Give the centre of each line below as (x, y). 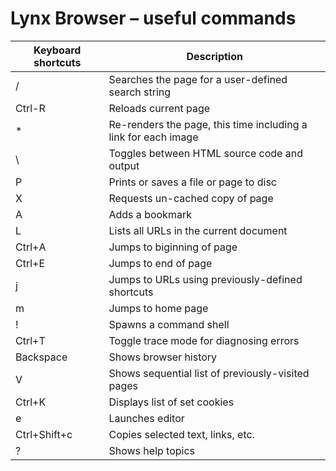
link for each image (153, 137)
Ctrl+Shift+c (44, 434)
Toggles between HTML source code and (205, 153)
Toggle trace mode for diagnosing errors (204, 340)
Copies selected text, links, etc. (181, 434)
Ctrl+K (31, 402)
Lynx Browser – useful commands (153, 18)
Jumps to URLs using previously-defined (205, 279)
